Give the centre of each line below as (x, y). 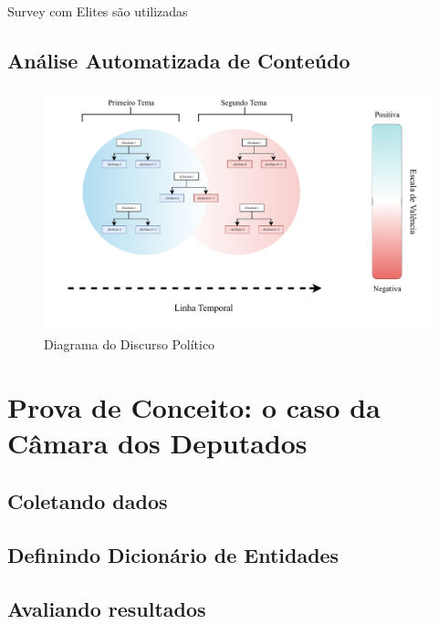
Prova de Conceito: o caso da (194, 407)
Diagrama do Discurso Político (130, 344)
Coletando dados (88, 500)
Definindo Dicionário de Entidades (173, 554)
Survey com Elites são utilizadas (98, 11)
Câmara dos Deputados (157, 443)
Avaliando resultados (107, 608)
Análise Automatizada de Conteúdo (179, 60)
